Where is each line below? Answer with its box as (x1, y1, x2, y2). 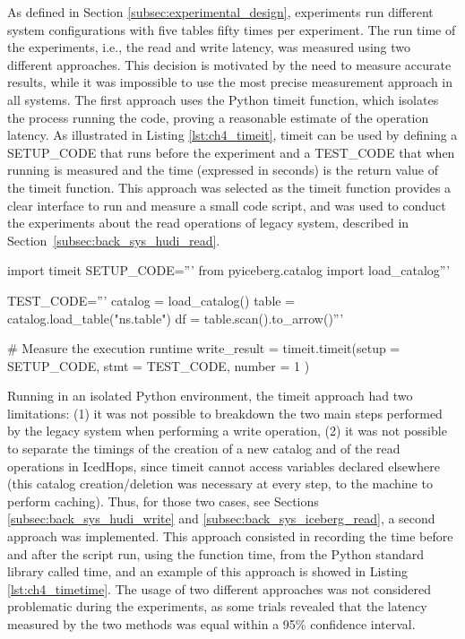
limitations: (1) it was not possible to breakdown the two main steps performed (7, 403, 443, 422)
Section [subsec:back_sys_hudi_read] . (7, 230, 220, 249)
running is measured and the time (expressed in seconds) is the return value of (7, 160, 438, 179)
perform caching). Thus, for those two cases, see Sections (7, 491, 319, 510)
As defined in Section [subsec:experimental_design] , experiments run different (7, 3, 434, 21)
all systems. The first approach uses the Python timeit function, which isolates (7, 90, 439, 108)
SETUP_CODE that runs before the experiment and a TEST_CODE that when (7, 142, 455, 161)
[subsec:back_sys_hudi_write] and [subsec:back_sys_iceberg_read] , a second (7, 509, 435, 528)
